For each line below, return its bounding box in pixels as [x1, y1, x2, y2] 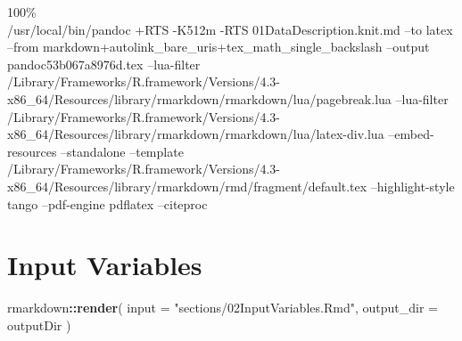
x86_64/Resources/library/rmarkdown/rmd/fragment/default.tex [7, 176, 367, 195]
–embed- [388, 125, 434, 143]
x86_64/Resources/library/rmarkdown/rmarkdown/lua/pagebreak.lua [7, 89, 392, 108]
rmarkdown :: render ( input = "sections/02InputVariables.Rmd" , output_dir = [7, 298, 438, 317]
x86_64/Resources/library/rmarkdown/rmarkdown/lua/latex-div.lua [7, 125, 384, 143]
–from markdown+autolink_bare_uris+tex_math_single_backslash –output [7, 37, 430, 56]
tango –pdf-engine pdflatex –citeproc [7, 194, 208, 213]
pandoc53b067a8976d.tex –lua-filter [7, 54, 201, 73]
